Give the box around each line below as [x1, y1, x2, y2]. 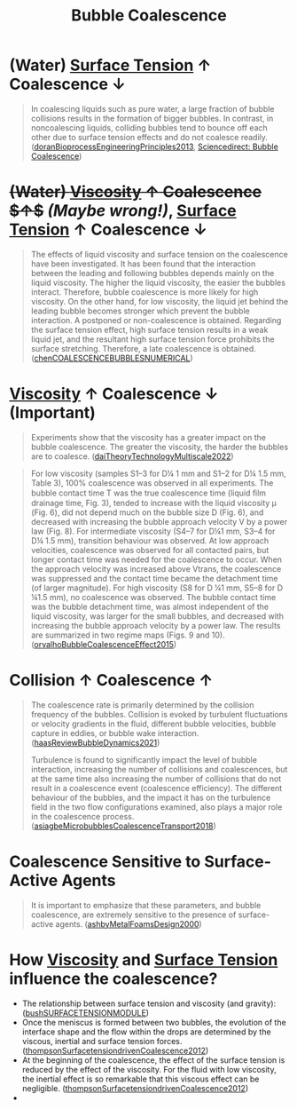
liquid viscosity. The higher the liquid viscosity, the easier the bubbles [30, 277, 286, 288]
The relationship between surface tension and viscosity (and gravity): [21, 998, 277, 1009]
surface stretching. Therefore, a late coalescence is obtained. [30, 343, 257, 353]
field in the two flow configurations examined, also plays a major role [30, 801, 283, 812]
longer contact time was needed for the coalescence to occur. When [30, 554, 282, 565]
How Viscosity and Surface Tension [9, 949, 278, 970]
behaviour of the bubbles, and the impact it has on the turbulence [30, 792, 271, 803]
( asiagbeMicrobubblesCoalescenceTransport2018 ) [30, 820, 217, 831]
